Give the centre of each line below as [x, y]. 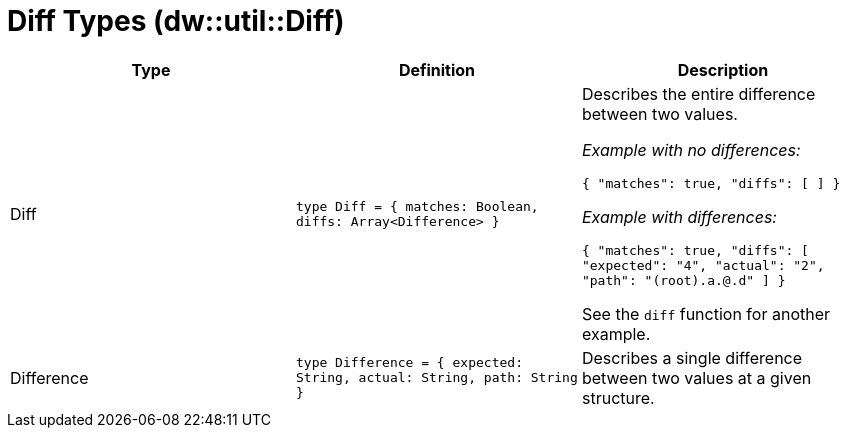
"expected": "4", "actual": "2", [703, 265]
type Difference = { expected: [409, 363]
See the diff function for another [706, 313]
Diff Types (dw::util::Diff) [176, 21]
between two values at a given [696, 377]
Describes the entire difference [698, 93]
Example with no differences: [691, 149]
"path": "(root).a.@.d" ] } [683, 280]
